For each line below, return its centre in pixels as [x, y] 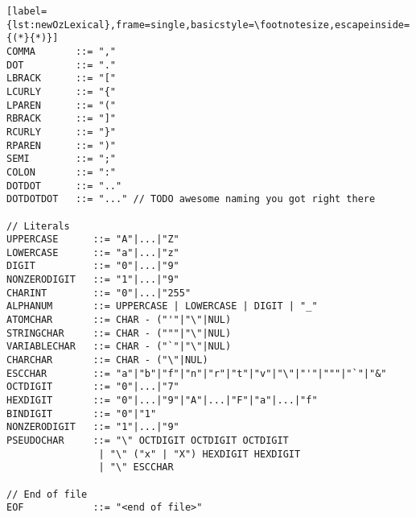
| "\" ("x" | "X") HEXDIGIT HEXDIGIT [200, 454]
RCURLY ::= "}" [62, 132]
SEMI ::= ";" [62, 159]
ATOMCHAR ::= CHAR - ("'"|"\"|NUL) [119, 320]
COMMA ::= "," [62, 51]
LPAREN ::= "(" [62, 105]
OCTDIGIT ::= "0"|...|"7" [93, 387]
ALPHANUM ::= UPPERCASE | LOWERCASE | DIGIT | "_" [162, 306]
